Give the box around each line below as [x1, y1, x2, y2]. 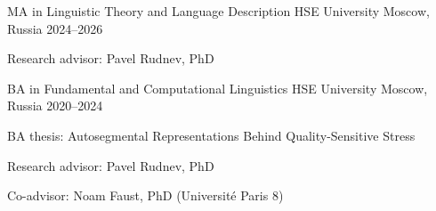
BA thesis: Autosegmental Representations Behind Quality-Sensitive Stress [7, 126, 416, 144]
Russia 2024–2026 [7, 19, 103, 37]
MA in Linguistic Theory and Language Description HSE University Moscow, [7, 2, 430, 20]
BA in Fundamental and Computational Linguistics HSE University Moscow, [7, 78, 428, 97]
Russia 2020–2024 [7, 96, 103, 115]
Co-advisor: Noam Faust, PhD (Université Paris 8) [7, 186, 284, 205]
